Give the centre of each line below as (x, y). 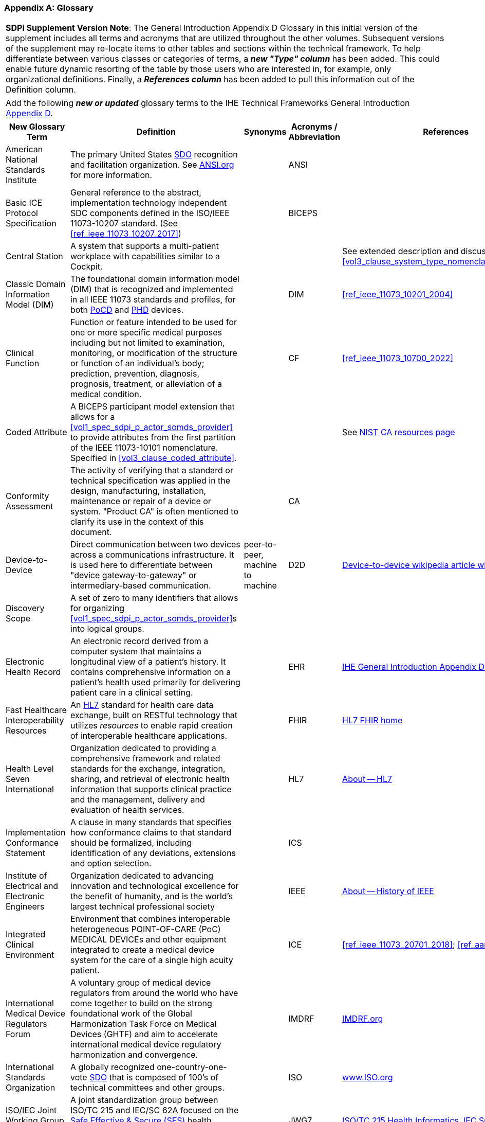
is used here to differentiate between (141, 565)
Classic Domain (36, 284)
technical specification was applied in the (150, 481)
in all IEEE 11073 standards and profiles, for (153, 300)
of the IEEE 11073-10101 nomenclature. (144, 448)
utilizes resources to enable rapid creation (151, 726)
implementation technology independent (148, 203)
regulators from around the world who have (154, 993)
